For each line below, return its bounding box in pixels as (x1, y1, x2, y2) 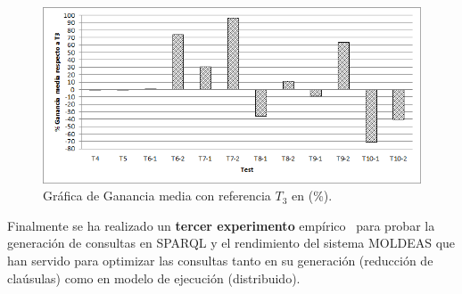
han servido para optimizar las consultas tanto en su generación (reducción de (7, 251, 433, 270)
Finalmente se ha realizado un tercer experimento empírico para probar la (7, 216, 435, 234)
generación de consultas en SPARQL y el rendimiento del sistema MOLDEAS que (7, 233, 456, 252)
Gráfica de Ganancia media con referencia (43, 186, 271, 205)
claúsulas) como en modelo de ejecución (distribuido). (7, 268, 301, 287)
